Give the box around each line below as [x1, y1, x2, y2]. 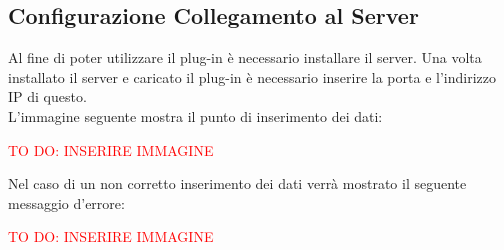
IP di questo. [8, 86, 87, 107]
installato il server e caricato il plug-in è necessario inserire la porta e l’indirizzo [8, 66, 496, 87]
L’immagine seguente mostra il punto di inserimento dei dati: [8, 105, 383, 126]
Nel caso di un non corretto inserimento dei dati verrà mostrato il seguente [8, 173, 467, 194]
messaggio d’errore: [8, 192, 125, 213]
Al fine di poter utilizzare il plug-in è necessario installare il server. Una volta [8, 47, 482, 68]
